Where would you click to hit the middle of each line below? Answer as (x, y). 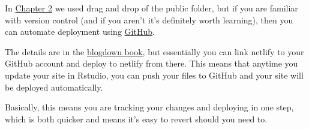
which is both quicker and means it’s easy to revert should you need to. (136, 118)
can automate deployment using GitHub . (80, 31)
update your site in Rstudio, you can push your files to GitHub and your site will (154, 75)
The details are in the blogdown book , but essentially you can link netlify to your (154, 51)
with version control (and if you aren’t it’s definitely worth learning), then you (149, 19)
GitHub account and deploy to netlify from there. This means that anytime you (151, 63)
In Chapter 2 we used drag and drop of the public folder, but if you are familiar (151, 8)
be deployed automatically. (54, 87)
